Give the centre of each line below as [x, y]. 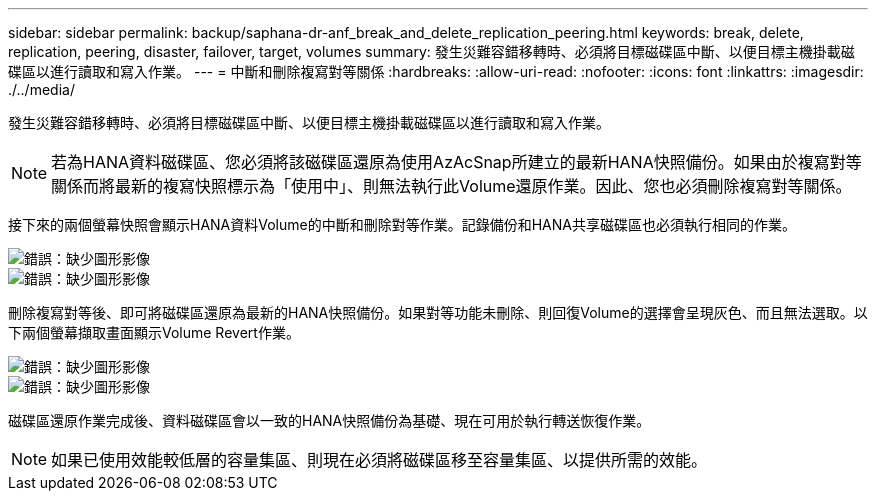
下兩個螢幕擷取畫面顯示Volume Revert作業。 [154, 332]
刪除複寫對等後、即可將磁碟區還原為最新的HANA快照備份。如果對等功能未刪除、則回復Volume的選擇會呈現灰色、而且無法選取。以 [438, 312]
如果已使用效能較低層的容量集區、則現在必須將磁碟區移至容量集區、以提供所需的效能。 [379, 460]
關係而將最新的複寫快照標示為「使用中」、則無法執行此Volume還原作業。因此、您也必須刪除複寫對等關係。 [451, 186]
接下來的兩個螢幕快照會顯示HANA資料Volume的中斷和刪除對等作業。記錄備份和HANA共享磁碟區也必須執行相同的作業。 [402, 224]
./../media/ [41, 89]
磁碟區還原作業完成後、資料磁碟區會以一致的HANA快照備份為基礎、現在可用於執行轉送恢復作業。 [329, 420]
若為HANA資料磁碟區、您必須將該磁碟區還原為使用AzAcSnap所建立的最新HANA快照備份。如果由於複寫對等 [456, 162]
